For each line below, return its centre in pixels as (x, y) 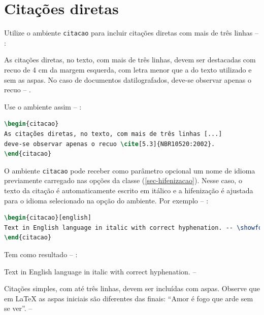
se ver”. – (18, 308)
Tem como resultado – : (41, 254)
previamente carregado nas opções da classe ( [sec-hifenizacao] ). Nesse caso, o (123, 180)
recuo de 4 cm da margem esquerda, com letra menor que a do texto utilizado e (128, 69)
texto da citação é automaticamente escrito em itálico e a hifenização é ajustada (129, 190)
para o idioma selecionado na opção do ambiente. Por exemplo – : (106, 200)
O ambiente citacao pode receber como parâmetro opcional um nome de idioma (130, 170)
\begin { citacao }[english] (48, 218)
